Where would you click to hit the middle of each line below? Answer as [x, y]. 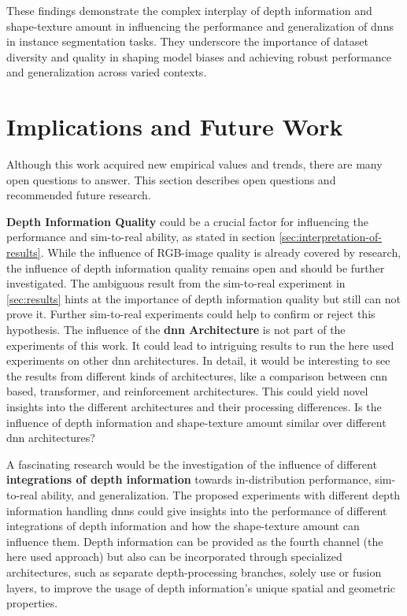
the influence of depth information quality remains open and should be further [196, 267]
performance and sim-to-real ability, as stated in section [141, 237]
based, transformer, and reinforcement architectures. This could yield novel [187, 391]
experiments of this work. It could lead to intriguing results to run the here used [200, 345]
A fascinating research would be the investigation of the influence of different [192, 464]
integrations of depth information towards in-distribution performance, [189, 479]
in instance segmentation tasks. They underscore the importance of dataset [187, 41]
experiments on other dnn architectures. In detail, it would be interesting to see [198, 360]
